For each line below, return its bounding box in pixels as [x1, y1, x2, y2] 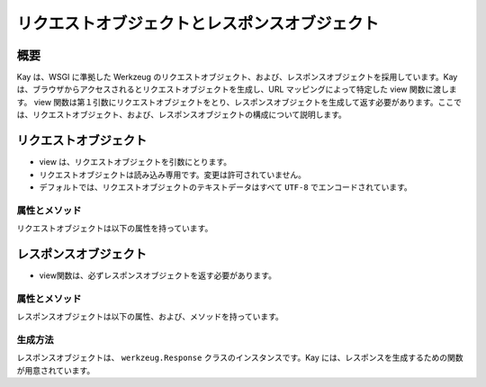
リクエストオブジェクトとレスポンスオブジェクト [16, 13, 380, 33]
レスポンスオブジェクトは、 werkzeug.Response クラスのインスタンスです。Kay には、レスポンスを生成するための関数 [16, 352, 463, 364]
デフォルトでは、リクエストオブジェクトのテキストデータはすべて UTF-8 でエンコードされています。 [39, 181, 413, 193]
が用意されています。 [16, 364, 95, 375]
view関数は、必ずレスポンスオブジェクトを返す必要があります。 [39, 270, 276, 281]
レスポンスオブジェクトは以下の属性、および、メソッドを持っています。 [16, 311, 283, 322]
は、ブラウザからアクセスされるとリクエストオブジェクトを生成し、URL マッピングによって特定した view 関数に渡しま [16, 84, 457, 94]
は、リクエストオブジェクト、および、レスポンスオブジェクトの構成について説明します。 [16, 109, 346, 121]
